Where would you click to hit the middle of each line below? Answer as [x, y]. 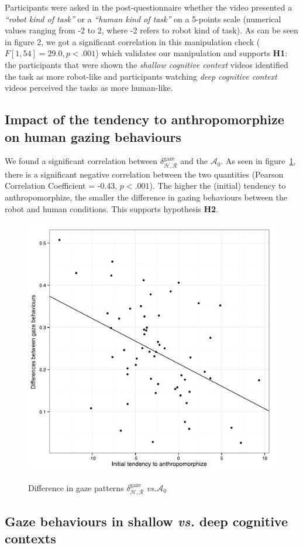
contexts [30, 538]
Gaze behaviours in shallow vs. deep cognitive [146, 521]
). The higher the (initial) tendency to [218, 185]
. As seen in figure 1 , [258, 161]
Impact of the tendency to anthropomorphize [144, 119]
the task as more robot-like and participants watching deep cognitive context [141, 76]
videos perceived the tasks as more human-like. [89, 88]
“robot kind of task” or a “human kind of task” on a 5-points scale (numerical [143, 18]
